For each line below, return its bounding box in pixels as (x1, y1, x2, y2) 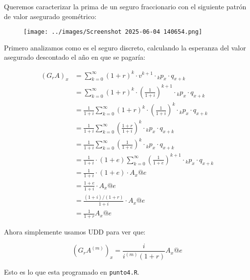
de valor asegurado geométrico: (4, 11, 96, 21)
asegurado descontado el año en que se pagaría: (4, 52, 145, 62)
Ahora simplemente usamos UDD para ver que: (4, 227, 146, 237)
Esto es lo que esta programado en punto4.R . (4, 267, 139, 277)
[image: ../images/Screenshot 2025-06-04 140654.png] (23, 28, 203, 36)
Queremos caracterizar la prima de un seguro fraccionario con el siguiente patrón (4, 1, 247, 11)
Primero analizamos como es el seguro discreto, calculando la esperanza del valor (4, 42, 246, 52)
